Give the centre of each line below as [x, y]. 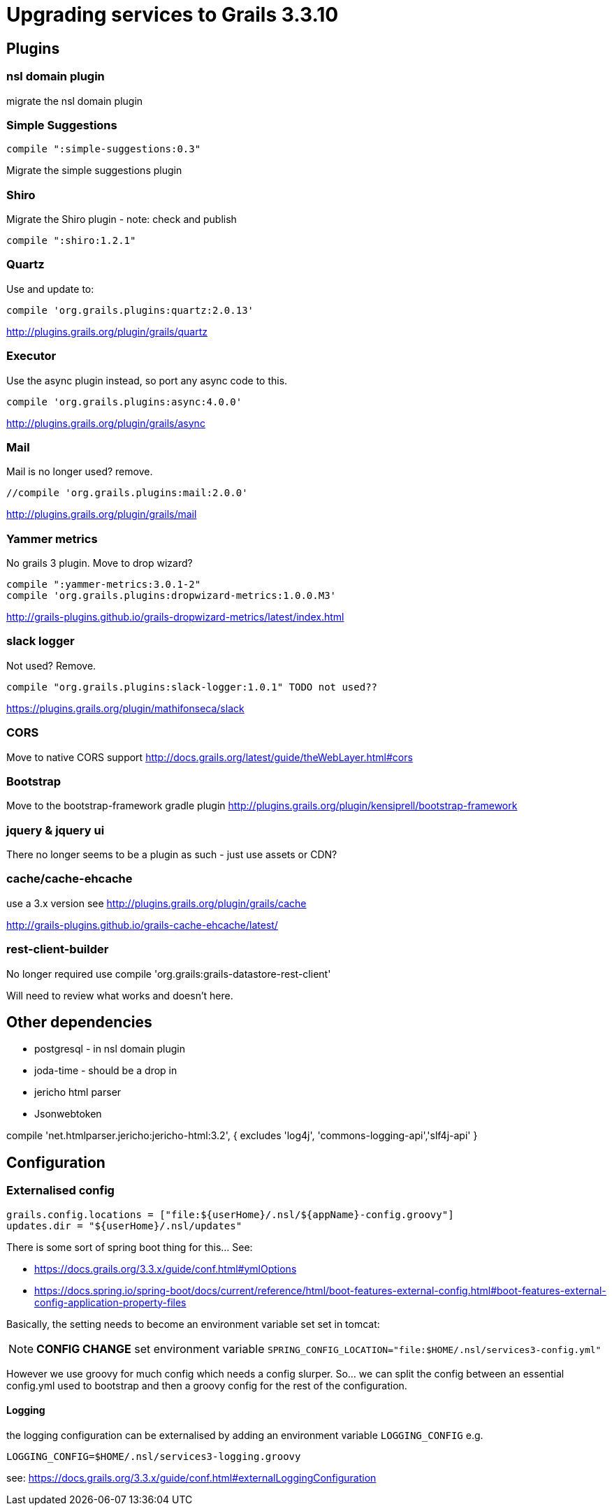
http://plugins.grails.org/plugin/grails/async [106, 423]
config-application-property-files [110, 1302]
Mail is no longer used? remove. [80, 472]
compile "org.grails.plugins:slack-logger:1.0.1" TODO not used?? [192, 687]
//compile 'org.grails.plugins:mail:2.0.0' [127, 493]
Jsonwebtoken [68, 1114]
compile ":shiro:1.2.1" [71, 241]
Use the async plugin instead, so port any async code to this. [147, 380]
